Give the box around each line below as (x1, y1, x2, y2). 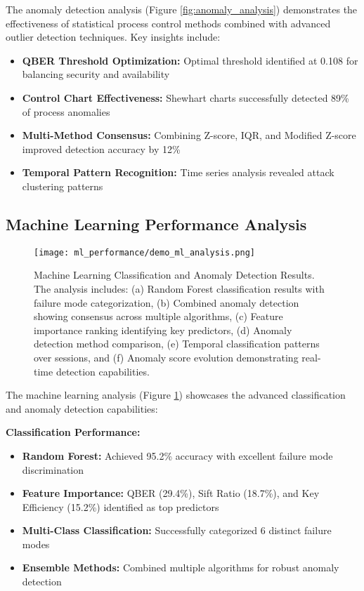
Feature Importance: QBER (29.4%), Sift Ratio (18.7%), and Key (22, 486, 320, 500)
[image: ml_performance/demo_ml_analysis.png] (34, 247, 255, 258)
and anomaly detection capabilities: (6, 401, 158, 416)
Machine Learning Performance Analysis (6, 213, 307, 234)
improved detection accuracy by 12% (22, 141, 181, 156)
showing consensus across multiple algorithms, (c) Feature (34, 309, 283, 324)
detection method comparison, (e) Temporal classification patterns (34, 336, 320, 351)
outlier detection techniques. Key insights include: (6, 29, 221, 44)
